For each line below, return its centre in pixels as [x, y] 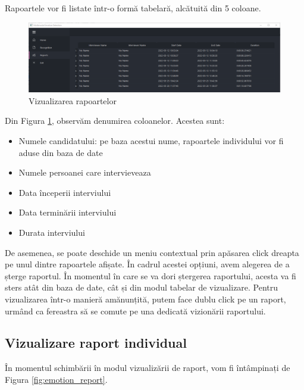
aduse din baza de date [61, 152]
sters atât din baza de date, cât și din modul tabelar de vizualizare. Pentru [142, 287]
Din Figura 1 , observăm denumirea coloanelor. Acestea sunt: [115, 121]
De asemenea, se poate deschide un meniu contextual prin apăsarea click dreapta [152, 252]
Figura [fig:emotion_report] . [56, 379]
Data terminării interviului [68, 212]
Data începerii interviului [65, 192]
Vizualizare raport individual [96, 343]
